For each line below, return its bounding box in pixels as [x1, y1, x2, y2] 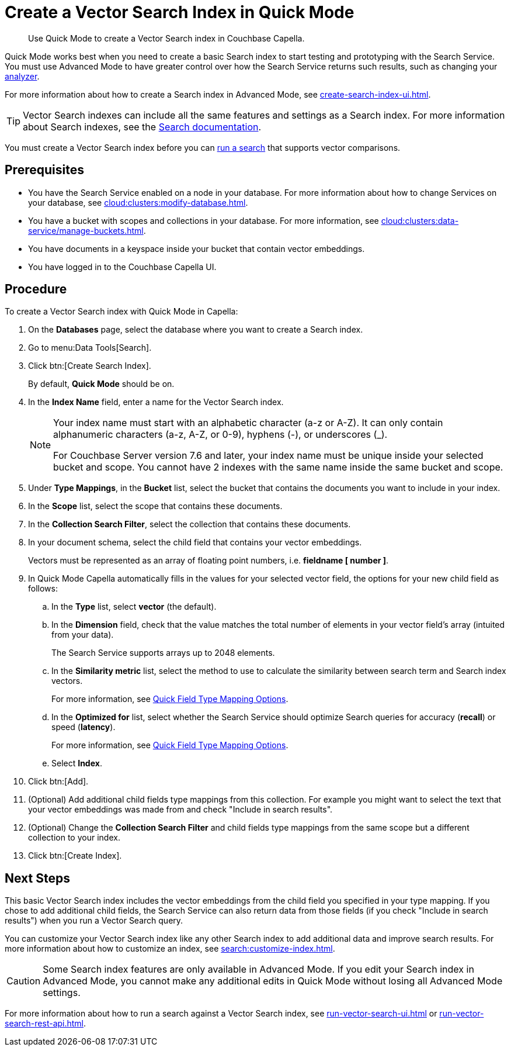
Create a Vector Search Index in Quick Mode [5, 2, 354, 22]
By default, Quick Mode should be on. [28, 379, 175, 389]
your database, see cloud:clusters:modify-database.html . [28, 197, 248, 208]
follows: [28, 583, 58, 594]
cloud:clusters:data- [381, 215, 459, 226]
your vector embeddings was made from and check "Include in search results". [28, 804, 333, 815]
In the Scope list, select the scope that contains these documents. [28, 501, 283, 511]
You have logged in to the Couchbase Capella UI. [28, 261, 217, 272]
